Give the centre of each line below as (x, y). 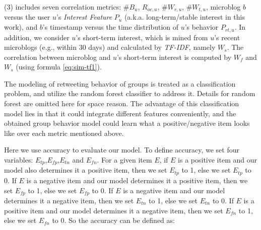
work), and (21, 27)
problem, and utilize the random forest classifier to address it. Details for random (130, 93)
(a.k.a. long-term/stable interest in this (185, 17)
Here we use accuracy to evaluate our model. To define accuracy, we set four (122, 150)
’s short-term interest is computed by (174, 57)
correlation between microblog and (57, 57)
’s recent (227, 37)
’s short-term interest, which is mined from (142, 37)
